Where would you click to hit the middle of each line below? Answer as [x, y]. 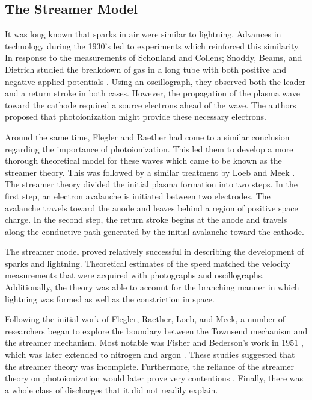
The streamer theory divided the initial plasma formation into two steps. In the [151, 184]
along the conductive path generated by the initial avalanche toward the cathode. [154, 231]
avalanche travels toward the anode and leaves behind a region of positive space [151, 208]
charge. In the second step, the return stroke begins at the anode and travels [146, 220]
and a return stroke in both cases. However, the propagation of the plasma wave [152, 93]
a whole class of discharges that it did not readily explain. [112, 389]
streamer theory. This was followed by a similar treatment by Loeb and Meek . [150, 172]
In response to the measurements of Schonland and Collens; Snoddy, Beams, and [154, 58]
